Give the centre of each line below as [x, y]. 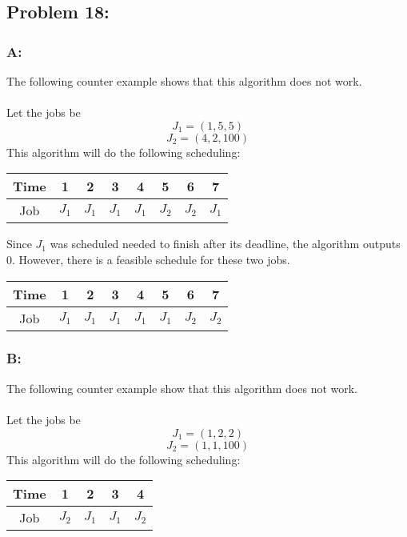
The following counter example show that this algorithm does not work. [182, 388]
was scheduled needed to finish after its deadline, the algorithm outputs [225, 244]
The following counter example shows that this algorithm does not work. [184, 81]
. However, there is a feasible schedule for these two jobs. [151, 259]
